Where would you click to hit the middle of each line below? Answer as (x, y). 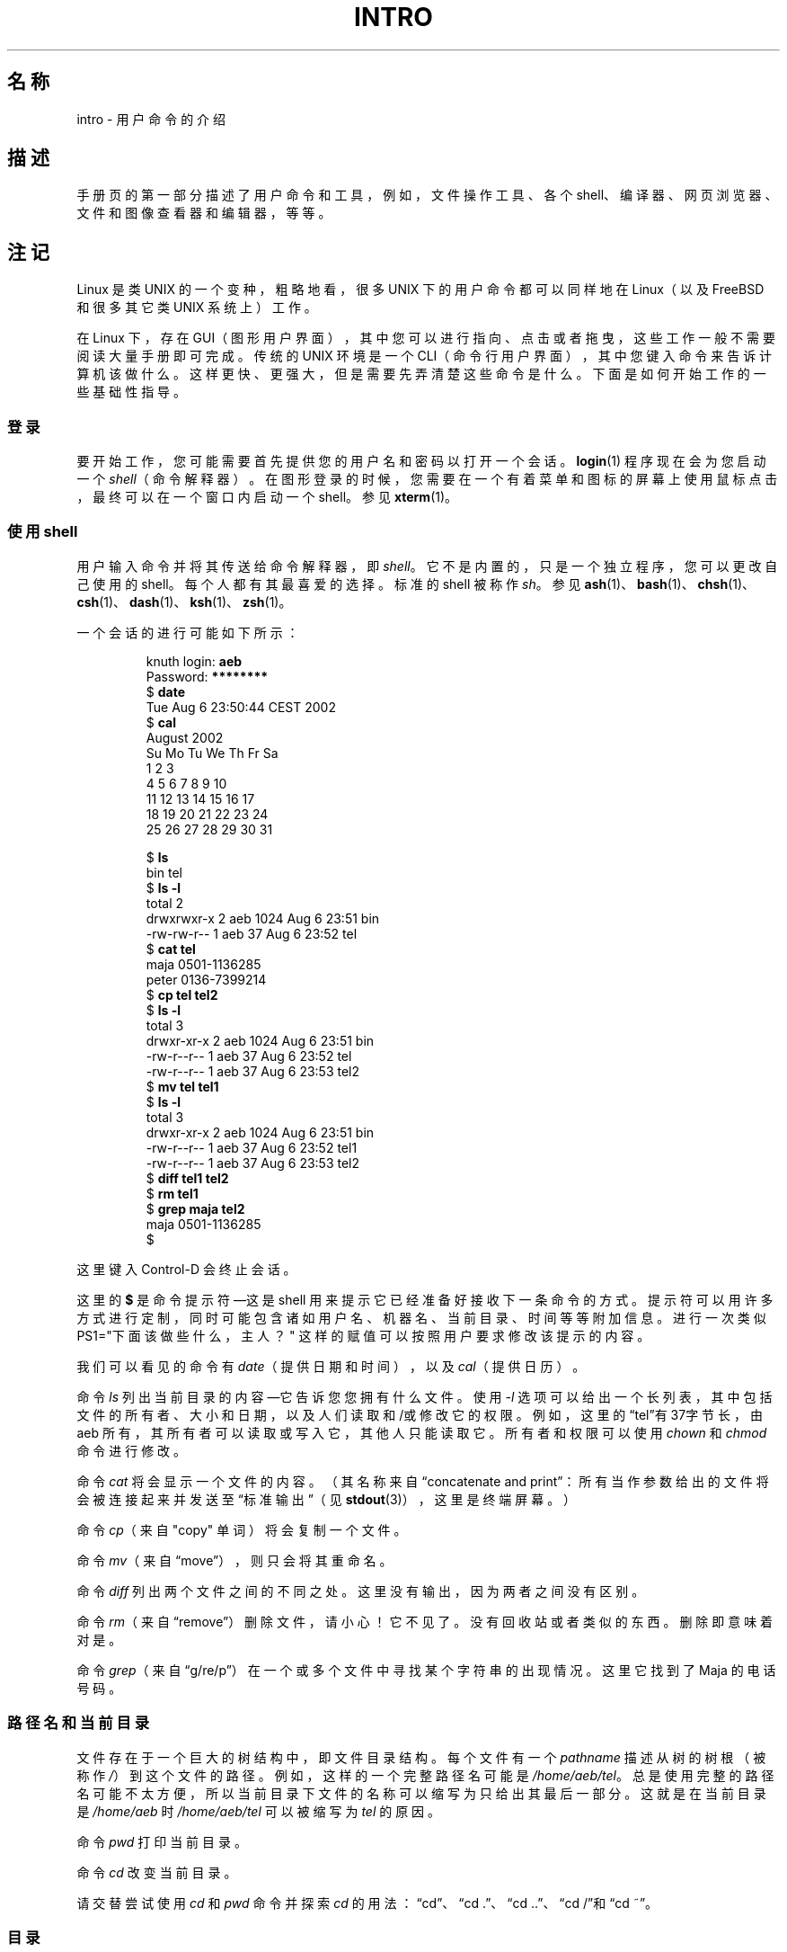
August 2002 (185, 737)
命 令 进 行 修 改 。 (132, 1450)
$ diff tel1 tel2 (187, 1178)
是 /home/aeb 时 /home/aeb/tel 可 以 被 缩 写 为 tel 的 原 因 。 (259, 1811)
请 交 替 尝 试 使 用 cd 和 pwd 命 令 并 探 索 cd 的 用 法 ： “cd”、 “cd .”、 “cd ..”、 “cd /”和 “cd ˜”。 (367, 1903)
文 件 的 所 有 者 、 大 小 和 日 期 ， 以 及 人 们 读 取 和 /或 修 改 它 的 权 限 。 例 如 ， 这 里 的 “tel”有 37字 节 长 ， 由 (420, 1414)
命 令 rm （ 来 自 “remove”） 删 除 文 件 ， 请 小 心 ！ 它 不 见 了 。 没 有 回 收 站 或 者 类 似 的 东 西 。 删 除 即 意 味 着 (425, 1621)
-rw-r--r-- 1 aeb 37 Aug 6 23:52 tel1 (252, 1147)
